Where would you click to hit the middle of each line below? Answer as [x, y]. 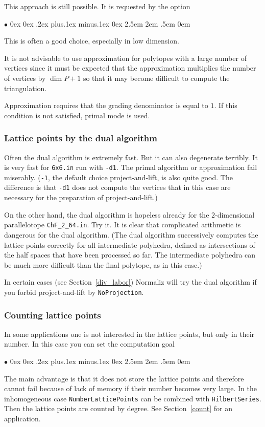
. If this [226, 105]
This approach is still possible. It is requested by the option [97, 6]
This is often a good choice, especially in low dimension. [92, 41]
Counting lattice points [53, 315]
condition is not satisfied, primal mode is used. [77, 115]
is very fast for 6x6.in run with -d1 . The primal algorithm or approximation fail [131, 167]
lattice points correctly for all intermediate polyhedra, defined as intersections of [130, 244]
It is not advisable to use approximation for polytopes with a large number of [125, 58]
